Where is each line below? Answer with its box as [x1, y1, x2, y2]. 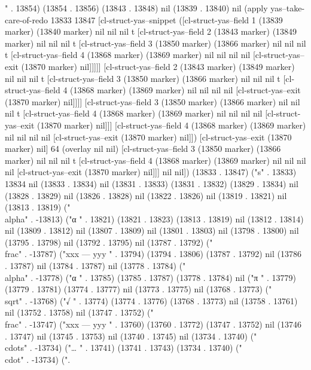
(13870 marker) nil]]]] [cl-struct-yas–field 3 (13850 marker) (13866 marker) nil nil [5, 95, 300, 108]
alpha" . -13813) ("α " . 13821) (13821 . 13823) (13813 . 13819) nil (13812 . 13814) [5, 212, 304, 225]
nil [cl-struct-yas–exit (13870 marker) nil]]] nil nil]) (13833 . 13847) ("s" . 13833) [5, 166, 297, 178]
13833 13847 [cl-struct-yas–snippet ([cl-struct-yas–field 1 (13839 [50, 13, 283, 26]
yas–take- [270, 2, 305, 14]
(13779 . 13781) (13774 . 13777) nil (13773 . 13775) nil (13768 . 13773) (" [5, 283, 272, 295]
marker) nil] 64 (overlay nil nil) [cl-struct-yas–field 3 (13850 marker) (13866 [5, 142, 281, 155]
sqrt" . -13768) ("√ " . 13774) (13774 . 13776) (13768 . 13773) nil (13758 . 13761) [5, 294, 298, 307]
